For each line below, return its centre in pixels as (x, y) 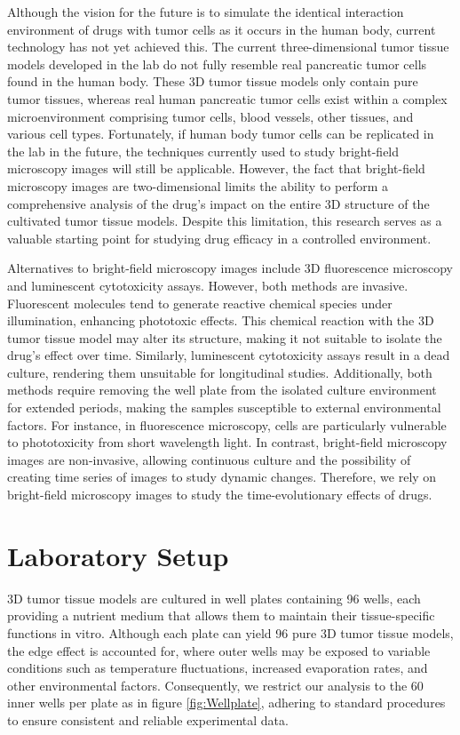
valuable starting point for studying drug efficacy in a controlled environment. (219, 238)
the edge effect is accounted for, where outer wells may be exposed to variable (219, 650)
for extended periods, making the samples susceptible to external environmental (224, 407)
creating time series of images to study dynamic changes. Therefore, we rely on (222, 477)
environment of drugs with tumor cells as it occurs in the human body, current (222, 29)
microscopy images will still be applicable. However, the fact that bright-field (216, 168)
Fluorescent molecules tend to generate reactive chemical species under (200, 303)
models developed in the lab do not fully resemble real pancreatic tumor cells (217, 64)
